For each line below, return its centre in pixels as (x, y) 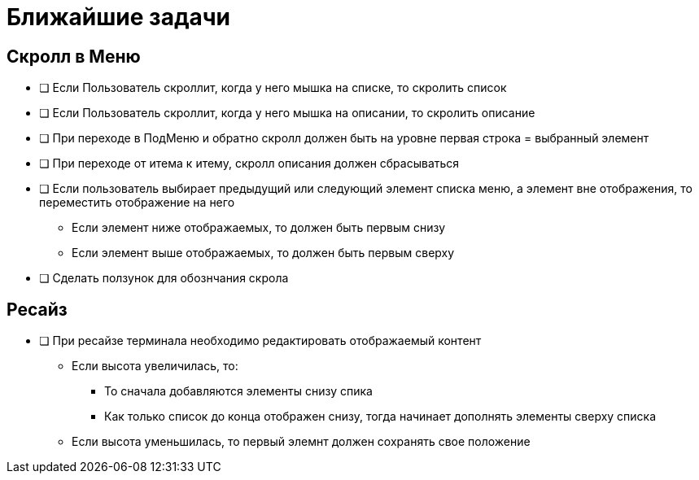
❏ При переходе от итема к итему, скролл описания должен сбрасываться (249, 164)
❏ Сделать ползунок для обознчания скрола (164, 278)
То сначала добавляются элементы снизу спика (238, 391)
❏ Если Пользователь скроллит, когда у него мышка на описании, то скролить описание (287, 113)
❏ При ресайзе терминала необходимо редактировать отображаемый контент (260, 341)
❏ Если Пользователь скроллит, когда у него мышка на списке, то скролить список (273, 88)
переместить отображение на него (137, 203)
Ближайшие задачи (118, 17)
